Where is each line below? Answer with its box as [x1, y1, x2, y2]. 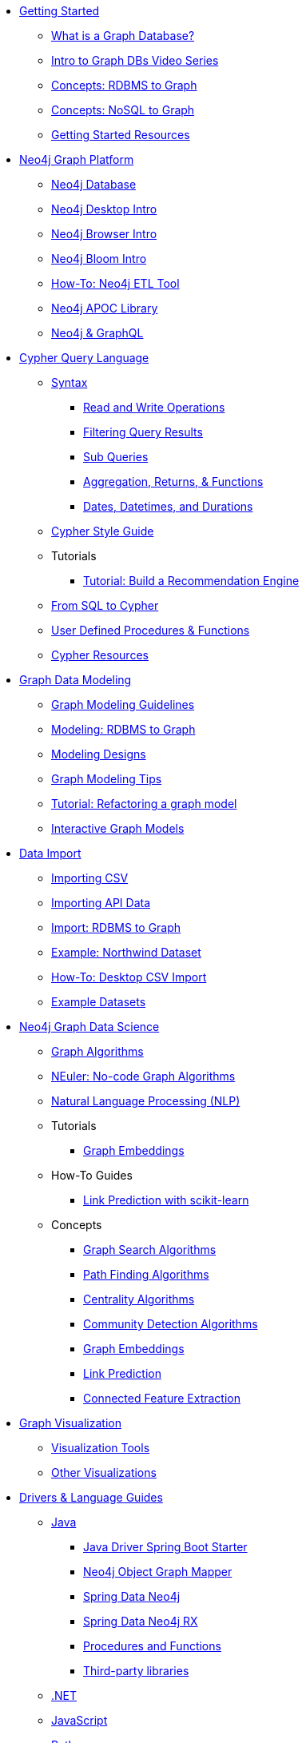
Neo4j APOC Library [51, 301, 158, 315]
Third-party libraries [83, 1664, 189, 1677]
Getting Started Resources [51, 128, 190, 141]
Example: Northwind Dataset [51, 945, 201, 959]
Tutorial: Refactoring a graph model [51, 797, 237, 810]
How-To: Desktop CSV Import [51, 970, 207, 984]
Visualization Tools [51, 1441, 150, 1454]
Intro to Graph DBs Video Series [51, 54, 219, 67]
